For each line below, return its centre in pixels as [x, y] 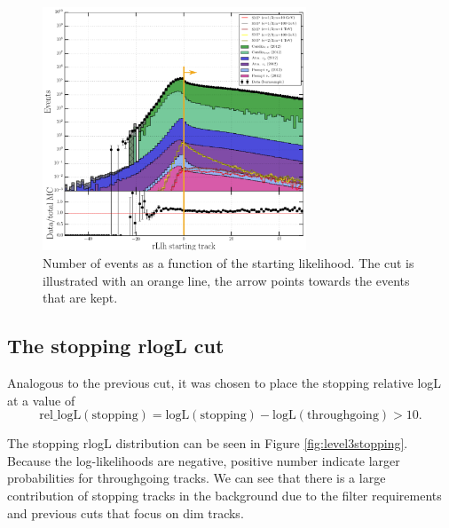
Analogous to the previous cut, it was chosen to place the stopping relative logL [224, 383]
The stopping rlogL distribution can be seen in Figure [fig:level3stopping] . [208, 443]
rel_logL [60, 416]
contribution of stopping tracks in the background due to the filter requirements [224, 496]
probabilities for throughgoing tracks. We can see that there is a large [197, 478]
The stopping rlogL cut [116, 346]
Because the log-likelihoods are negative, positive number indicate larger [204, 460]
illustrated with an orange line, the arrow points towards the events [226, 280]
